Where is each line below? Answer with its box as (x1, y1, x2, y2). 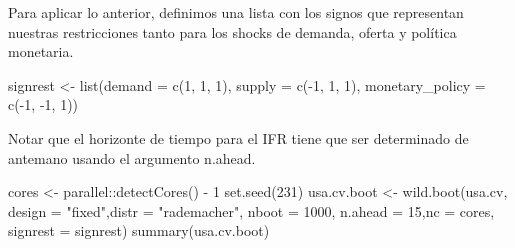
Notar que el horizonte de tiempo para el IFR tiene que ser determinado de (8, 127, 469, 148)
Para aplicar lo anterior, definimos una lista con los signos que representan (8, 2, 464, 22)
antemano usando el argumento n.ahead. (8, 147, 256, 168)
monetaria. (8, 41, 74, 62)
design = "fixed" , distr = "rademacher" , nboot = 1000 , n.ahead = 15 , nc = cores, (8, 200, 495, 221)
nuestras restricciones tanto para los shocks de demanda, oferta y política (8, 21, 457, 42)
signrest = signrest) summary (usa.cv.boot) (8, 220, 270, 241)
